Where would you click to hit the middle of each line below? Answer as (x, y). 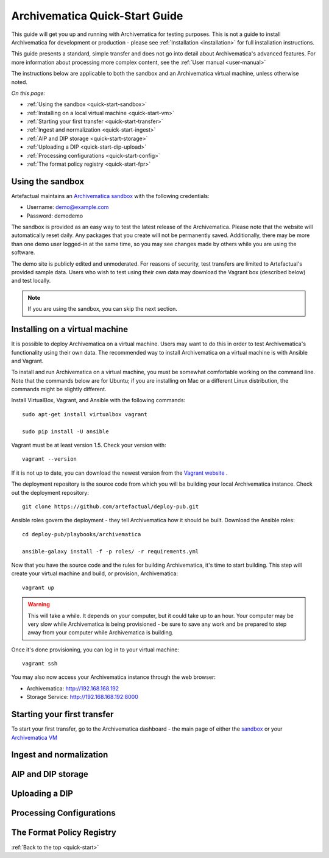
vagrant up (38, 587)
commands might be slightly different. (59, 389)
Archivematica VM (34, 737)
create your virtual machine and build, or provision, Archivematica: (95, 573)
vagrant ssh (40, 664)
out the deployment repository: (50, 492)
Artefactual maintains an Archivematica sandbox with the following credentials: (110, 196)
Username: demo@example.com (68, 207)
